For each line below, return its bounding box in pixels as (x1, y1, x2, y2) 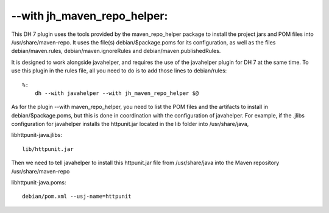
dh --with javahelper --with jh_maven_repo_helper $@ (34, 89, 199, 97)
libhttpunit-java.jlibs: (11, 131, 62, 139)
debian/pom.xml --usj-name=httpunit (22, 193, 132, 200)
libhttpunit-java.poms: (11, 179, 66, 186)
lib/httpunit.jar (22, 145, 74, 152)
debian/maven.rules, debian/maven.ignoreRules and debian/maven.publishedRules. (11, 47, 221, 55)
